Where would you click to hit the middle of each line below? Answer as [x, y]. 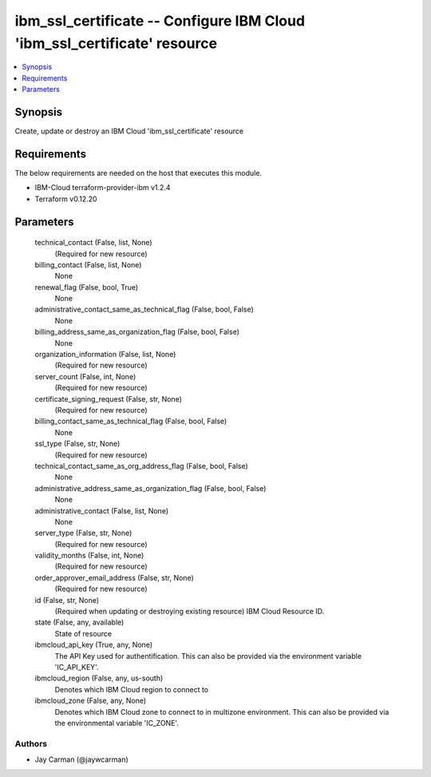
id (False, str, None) [67, 600]
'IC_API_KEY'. [77, 667]
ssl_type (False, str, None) [77, 444]
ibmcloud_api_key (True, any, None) [94, 645]
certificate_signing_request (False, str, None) [109, 398]
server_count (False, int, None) [85, 376]
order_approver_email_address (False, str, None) [115, 577]
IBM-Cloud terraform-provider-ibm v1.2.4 [103, 188]
